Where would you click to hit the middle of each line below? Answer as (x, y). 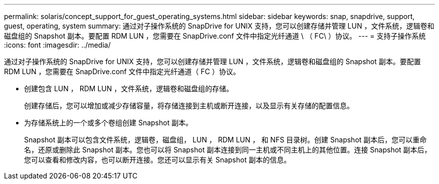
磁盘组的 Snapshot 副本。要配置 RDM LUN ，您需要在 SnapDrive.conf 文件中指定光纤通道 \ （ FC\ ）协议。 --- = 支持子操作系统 (215, 36)
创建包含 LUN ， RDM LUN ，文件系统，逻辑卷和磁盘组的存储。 (129, 88)
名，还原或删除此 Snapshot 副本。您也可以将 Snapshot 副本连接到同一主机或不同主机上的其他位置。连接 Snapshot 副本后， (228, 150)
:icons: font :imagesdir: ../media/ (57, 45)
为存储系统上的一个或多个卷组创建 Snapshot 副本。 (108, 123)
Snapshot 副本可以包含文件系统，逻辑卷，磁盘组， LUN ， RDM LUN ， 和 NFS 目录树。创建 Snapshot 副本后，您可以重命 (226, 140)
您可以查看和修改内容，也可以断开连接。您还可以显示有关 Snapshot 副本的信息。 (158, 160)
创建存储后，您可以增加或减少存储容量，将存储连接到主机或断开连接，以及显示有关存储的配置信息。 (189, 106)
